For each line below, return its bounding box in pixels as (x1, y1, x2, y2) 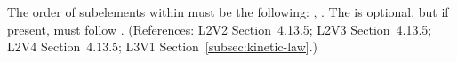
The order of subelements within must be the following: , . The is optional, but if (7, 3, 449, 20)
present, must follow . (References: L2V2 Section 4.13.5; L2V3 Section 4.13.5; (7, 19, 432, 38)
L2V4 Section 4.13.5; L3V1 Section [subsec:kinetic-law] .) (7, 37, 318, 56)
